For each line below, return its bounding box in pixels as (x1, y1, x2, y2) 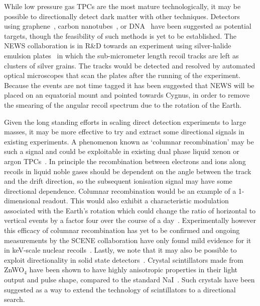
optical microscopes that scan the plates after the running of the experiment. (4, 70, 241, 81)
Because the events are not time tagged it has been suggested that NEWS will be (4, 80, 254, 90)
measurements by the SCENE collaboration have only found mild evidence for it (4, 235, 251, 245)
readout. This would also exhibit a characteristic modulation (43, 195, 229, 206)
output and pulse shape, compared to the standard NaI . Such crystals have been (4, 274, 255, 285)
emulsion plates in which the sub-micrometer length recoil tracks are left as (4, 50, 239, 60)
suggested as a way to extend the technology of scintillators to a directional (4, 284, 236, 294)
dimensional (4, 195, 41, 206)
